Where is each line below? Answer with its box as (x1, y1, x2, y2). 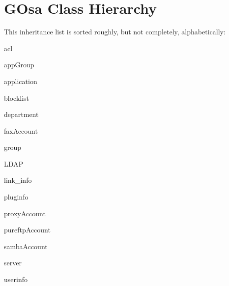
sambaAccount (4, 241, 48, 251)
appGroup (4, 59, 34, 70)
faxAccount (4, 125, 38, 136)
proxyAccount (4, 208, 46, 218)
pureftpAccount (4, 225, 51, 235)
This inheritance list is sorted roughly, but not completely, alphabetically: (4, 27, 226, 37)
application (4, 76, 37, 86)
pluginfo (4, 192, 29, 202)
